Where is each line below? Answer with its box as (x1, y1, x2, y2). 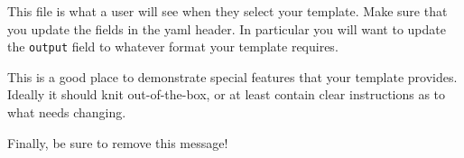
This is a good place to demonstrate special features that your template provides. (7, 67, 458, 86)
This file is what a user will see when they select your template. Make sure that (7, 2, 448, 20)
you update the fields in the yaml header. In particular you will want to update (7, 19, 446, 38)
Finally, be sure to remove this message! (7, 133, 228, 152)
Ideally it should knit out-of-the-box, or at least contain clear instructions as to (7, 85, 446, 104)
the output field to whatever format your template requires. (7, 37, 339, 56)
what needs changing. (7, 103, 126, 122)
